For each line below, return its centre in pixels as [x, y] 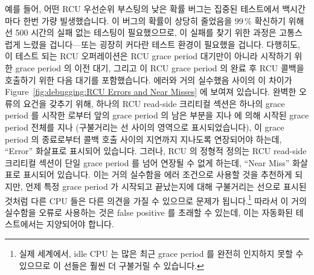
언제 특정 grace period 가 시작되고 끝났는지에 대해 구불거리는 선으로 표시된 [166, 186]
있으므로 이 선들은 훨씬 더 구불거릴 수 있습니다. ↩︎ [111, 265]
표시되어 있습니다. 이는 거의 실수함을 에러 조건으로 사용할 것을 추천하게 [158, 174]
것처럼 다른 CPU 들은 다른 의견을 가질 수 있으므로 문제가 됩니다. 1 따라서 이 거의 [156, 199]
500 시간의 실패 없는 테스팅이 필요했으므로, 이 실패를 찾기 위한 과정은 [146, 32]
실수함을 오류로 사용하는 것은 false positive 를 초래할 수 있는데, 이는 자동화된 [149, 212]
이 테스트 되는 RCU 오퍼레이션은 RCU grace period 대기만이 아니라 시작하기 [148, 56]
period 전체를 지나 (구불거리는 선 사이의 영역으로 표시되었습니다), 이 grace [145, 127]
